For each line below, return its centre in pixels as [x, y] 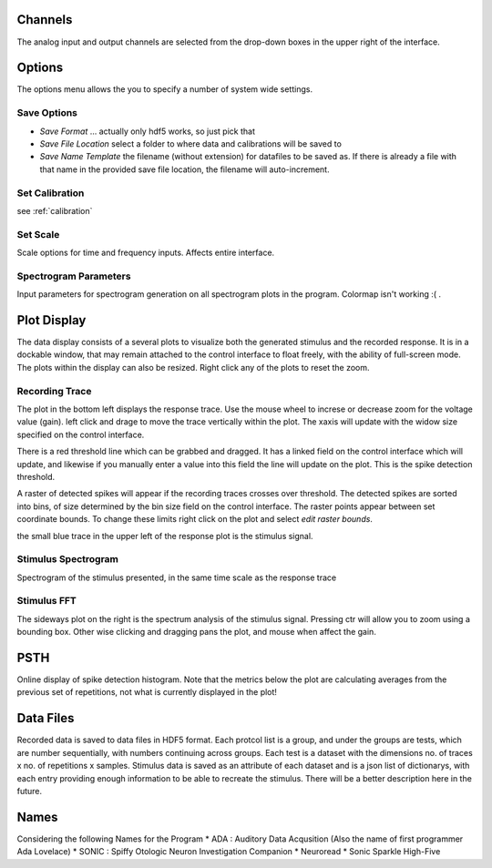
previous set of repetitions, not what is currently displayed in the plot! [147, 692]
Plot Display [51, 320]
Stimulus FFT [47, 601]
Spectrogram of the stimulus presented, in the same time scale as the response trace [177, 577]
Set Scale [38, 234]
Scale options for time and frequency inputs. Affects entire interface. [146, 253]
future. [30, 791]
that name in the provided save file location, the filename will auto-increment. [184, 169]
